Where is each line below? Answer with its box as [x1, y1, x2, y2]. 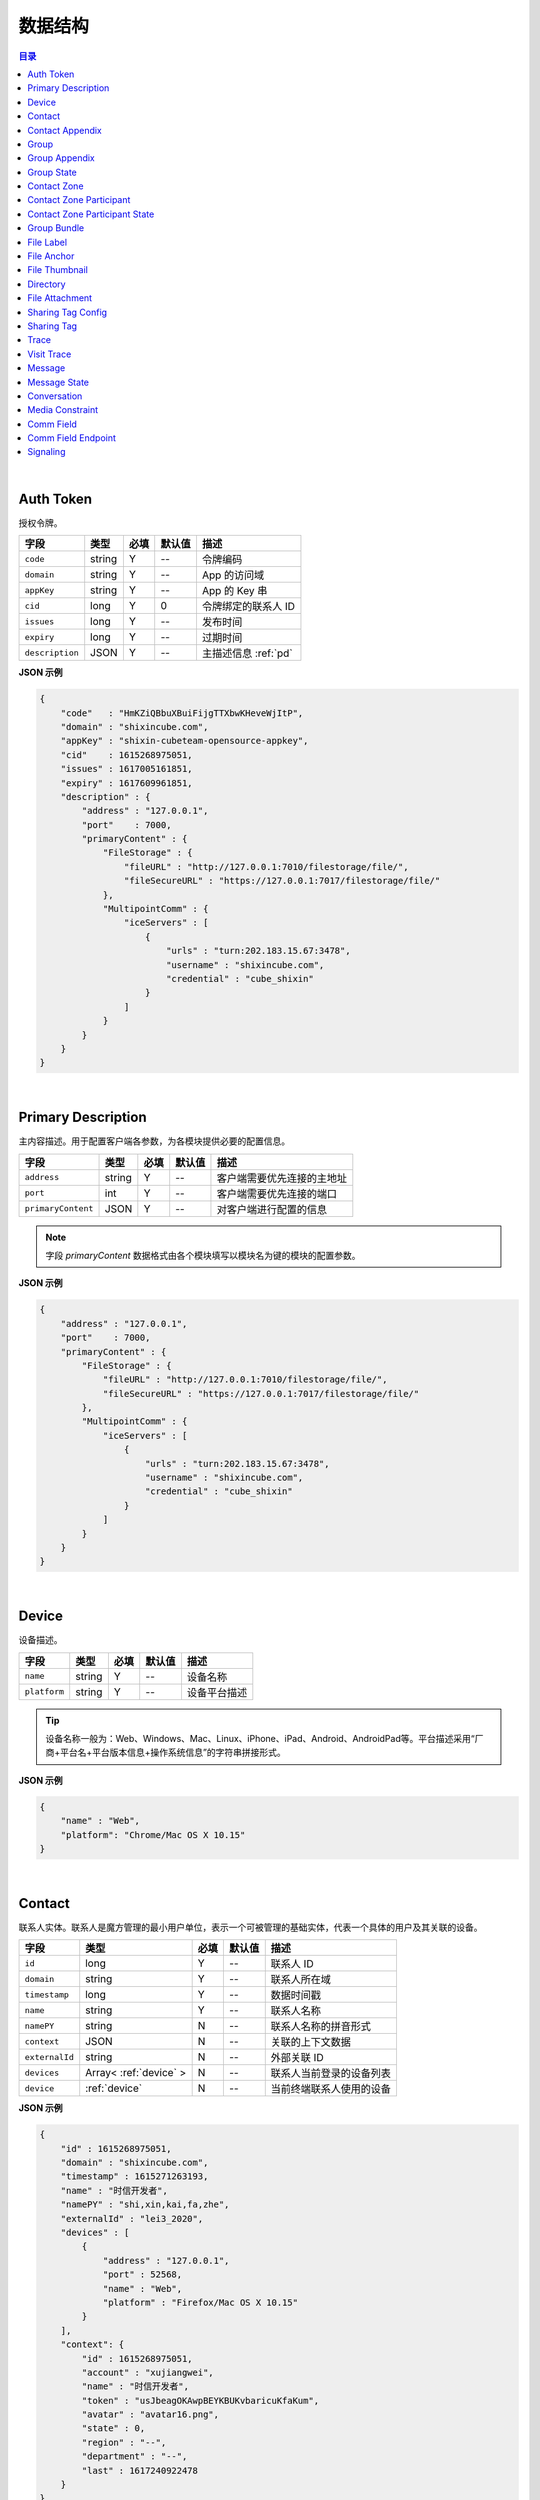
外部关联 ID [270, 2051, 324, 2065]
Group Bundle [27, 222, 85, 234]
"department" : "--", [81, 2451, 188, 2462]
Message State [27, 376, 90, 388]
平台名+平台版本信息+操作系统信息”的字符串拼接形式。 [60, 1746, 286, 1759]
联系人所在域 [270, 1973, 332, 1987]
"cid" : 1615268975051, [60, 749, 194, 760]
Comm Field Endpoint [27, 432, 117, 444]
